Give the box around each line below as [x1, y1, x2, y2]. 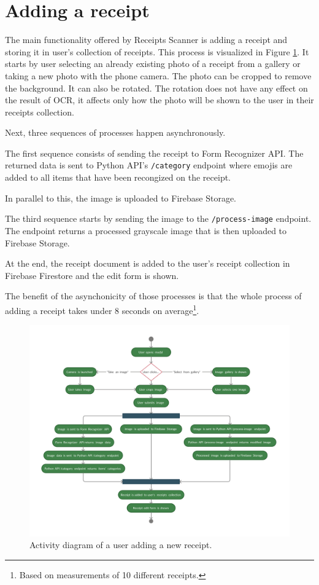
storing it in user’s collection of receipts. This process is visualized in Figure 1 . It [5, 45, 309, 58]
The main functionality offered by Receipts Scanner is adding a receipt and [5, 33, 288, 46]
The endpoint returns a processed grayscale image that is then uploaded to [5, 224, 287, 237]
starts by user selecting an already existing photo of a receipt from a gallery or [5, 57, 301, 70]
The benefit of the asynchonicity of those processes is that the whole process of [5, 289, 302, 302]
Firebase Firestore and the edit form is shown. [5, 269, 179, 281]
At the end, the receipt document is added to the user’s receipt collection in [5, 257, 290, 270]
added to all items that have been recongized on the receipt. [5, 171, 231, 184]
